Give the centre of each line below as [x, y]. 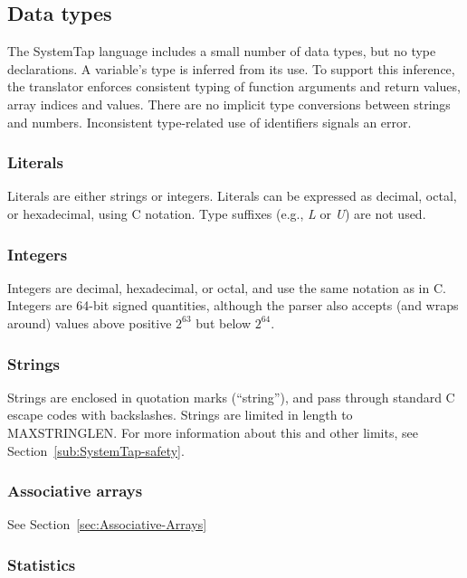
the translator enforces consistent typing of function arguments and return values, [234, 86]
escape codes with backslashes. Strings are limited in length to [180, 415]
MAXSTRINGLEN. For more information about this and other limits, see [213, 432]
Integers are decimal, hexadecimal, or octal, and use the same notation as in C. [227, 287]
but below [224, 322]
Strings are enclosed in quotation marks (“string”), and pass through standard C [231, 397]
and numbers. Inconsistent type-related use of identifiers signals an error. [210, 122]
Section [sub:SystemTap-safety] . [96, 450]
